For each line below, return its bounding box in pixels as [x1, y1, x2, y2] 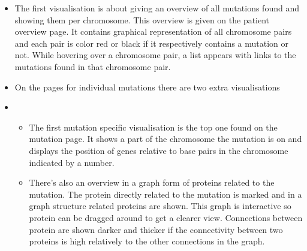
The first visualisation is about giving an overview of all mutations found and [14, 2, 299, 14]
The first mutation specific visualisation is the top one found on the [29, 120, 278, 133]
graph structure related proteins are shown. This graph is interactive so [29, 199, 291, 212]
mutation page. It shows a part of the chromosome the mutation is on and [29, 132, 302, 145]
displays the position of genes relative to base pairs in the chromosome [29, 144, 288, 156]
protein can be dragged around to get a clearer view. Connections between [29, 211, 303, 223]
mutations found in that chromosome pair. [14, 60, 171, 72]
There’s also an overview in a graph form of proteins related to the [29, 176, 275, 189]
